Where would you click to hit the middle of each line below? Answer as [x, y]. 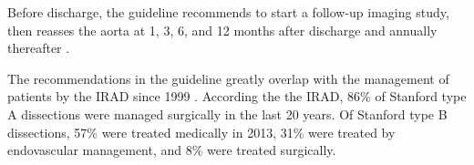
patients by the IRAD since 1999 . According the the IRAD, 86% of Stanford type [237, 96]
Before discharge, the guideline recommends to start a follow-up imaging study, [228, 12]
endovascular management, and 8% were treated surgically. [172, 150]
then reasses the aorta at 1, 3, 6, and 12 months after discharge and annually [222, 30]
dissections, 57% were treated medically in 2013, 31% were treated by [201, 132]
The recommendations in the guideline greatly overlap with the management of [228, 78]
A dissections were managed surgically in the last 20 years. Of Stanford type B [227, 113]
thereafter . [39, 48]
